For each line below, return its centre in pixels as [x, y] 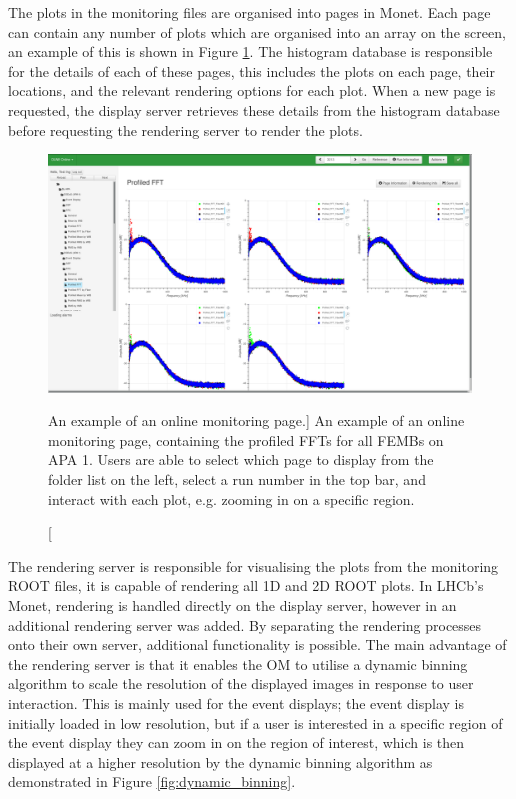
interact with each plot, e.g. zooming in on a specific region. [231, 498]
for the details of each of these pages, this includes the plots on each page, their [252, 70]
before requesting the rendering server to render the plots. [185, 129]
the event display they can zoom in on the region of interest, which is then [236, 742]
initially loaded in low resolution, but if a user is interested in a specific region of [255, 722]
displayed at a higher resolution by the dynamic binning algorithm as [220, 761]
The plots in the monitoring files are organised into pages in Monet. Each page [249, 12]
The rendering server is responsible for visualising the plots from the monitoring [253, 565]
